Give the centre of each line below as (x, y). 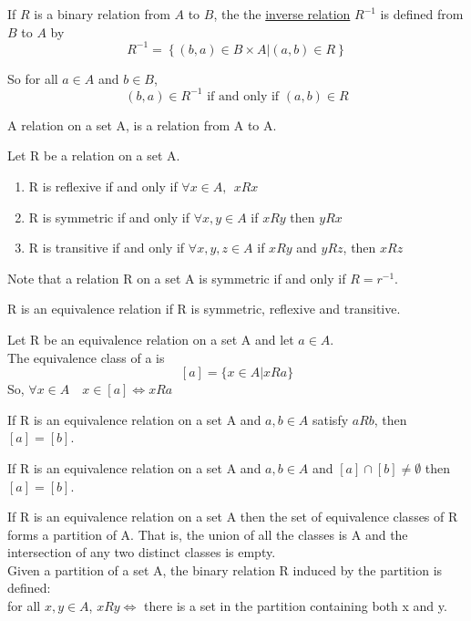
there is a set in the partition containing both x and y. (296, 606)
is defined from (422, 14)
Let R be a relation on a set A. (94, 155)
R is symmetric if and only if (109, 217)
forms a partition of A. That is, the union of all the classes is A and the (208, 534)
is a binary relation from (102, 14)
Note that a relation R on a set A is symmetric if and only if (177, 278)
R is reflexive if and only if (103, 186)
